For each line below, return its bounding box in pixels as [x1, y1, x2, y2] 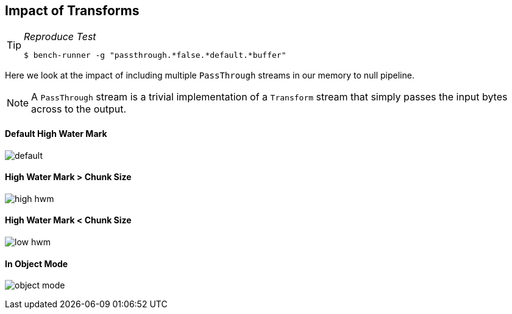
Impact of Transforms [5, 3, 140, 18]
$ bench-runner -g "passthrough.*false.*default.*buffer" [24, 51, 286, 60]
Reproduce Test [24, 30, 96, 43]
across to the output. [31, 103, 127, 116]
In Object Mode [5, 258, 68, 269]
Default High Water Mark [5, 128, 107, 139]
